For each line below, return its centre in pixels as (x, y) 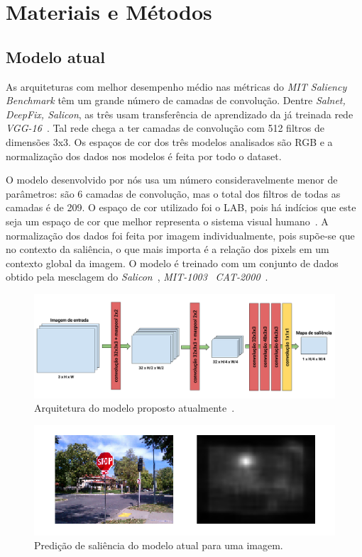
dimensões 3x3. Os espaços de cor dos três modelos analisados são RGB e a (169, 141)
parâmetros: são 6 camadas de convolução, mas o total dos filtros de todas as (173, 193)
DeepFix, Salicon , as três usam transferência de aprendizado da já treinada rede (180, 114)
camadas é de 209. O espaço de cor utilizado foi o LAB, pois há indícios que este (181, 207)
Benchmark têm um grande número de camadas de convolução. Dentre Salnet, (176, 100)
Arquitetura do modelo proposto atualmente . (135, 408)
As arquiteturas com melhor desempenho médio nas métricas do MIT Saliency (176, 86)
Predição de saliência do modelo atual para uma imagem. (159, 545)
